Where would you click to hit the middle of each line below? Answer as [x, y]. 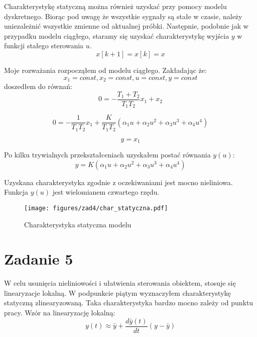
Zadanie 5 [39, 259]
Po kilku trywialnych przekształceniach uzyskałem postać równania [107, 155]
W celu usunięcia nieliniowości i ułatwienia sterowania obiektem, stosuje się [120, 283]
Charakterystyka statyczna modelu [78, 224]
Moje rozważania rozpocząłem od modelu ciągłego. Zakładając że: [105, 70]
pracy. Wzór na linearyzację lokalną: [60, 313]
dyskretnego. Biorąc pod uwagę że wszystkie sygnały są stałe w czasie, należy [123, 16]
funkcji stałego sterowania [44, 46]
